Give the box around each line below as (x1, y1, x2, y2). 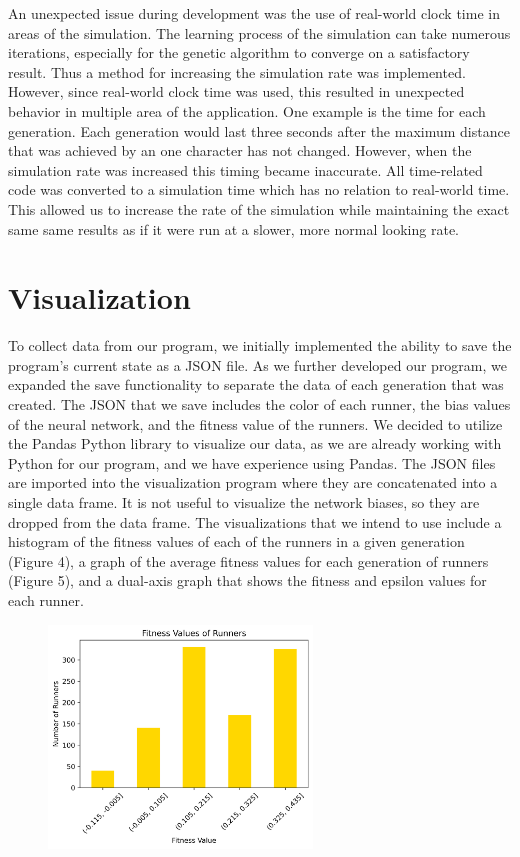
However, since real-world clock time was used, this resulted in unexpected (8, 81, 465, 102)
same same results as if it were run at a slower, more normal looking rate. (8, 218, 459, 239)
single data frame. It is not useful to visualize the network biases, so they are (8, 492, 480, 512)
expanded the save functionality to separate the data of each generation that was (8, 374, 504, 395)
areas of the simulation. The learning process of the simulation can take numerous (8, 22, 511, 43)
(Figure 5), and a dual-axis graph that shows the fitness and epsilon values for (8, 570, 487, 591)
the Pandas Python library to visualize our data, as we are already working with (8, 433, 502, 454)
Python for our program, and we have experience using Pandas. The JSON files (8, 452, 496, 473)
